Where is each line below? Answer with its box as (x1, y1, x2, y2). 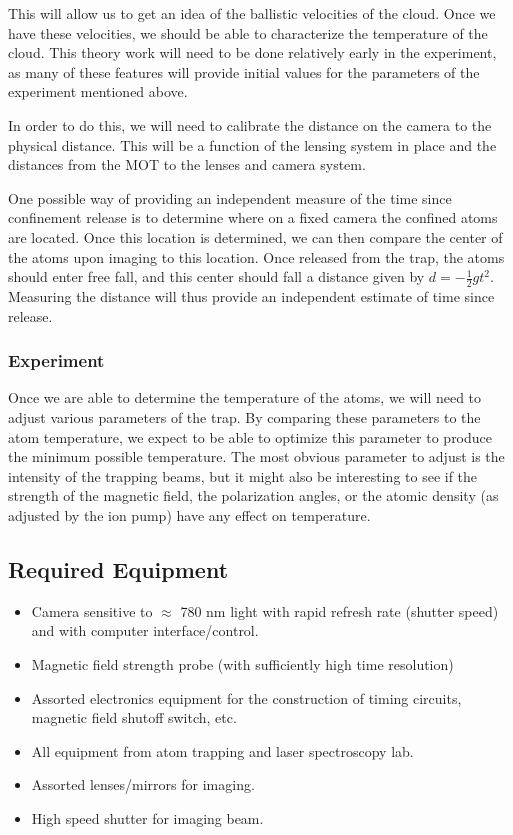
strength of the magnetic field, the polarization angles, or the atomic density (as (8, 485, 499, 506)
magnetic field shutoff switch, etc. (31, 707, 237, 728)
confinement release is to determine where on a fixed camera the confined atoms (8, 207, 498, 228)
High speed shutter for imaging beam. (31, 807, 264, 828)
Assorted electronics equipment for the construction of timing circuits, (31, 687, 462, 708)
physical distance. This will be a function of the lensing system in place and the (8, 134, 497, 155)
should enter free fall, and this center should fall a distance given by (8, 266, 425, 287)
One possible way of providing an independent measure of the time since (8, 187, 452, 208)
